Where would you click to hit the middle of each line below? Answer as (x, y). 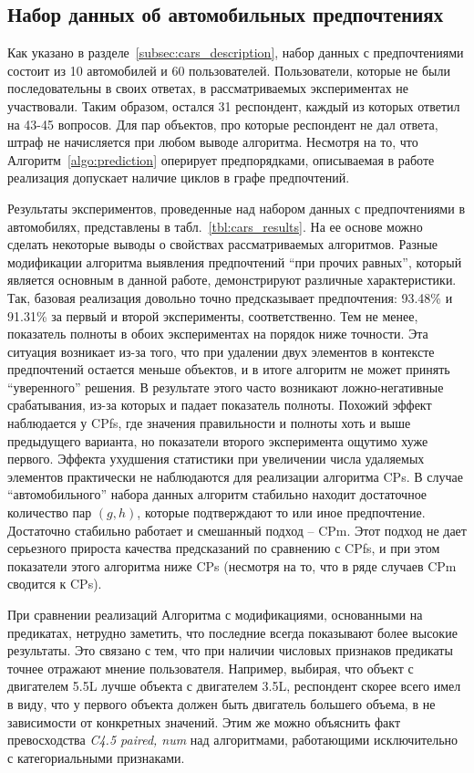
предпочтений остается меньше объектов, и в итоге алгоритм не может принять (229, 369)
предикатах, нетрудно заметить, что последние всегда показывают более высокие (232, 632)
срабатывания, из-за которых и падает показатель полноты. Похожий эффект (220, 405)
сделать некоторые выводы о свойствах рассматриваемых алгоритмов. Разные (223, 244)
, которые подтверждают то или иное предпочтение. (281, 512)
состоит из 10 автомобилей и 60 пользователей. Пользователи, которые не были (229, 70)
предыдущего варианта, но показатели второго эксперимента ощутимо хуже (218, 440)
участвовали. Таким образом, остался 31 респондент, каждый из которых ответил (234, 105)
